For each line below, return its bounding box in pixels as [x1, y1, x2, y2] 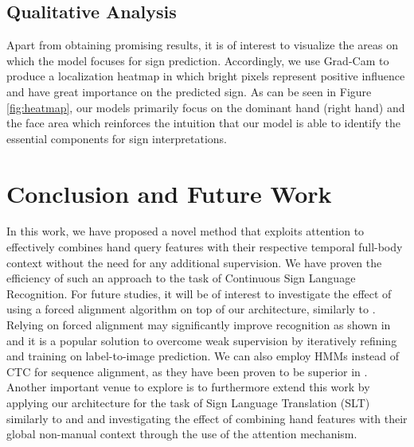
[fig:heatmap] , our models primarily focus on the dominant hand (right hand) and [6, 99, 405, 115]
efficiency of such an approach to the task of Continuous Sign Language [6, 270, 356, 286]
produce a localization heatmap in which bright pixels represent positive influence [6, 68, 405, 84]
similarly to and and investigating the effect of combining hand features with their [6, 410, 408, 426]
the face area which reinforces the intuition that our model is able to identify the [6, 115, 400, 131]
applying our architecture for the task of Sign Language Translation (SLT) [6, 395, 370, 411]
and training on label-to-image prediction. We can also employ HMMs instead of [6, 348, 400, 364]
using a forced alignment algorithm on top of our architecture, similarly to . [6, 301, 376, 317]
